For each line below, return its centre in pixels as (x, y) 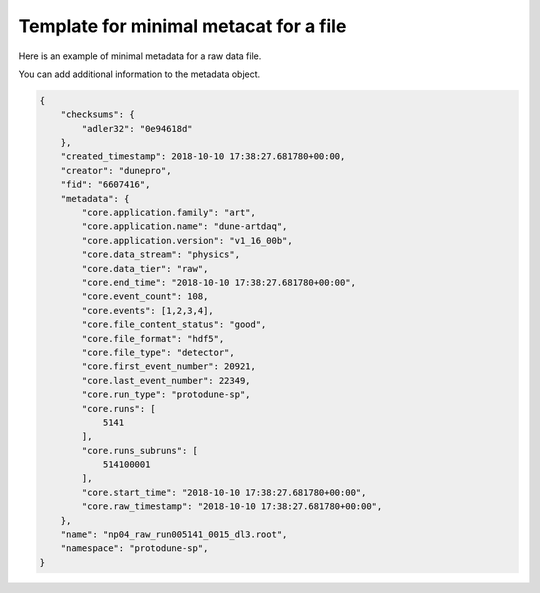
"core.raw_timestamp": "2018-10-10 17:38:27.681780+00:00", (232, 506)
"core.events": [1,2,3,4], (147, 310)
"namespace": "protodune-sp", (134, 548)
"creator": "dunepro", (116, 170)
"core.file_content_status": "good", (174, 324)
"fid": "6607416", (105, 184)
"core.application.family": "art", (169, 213)
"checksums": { (97, 114)
